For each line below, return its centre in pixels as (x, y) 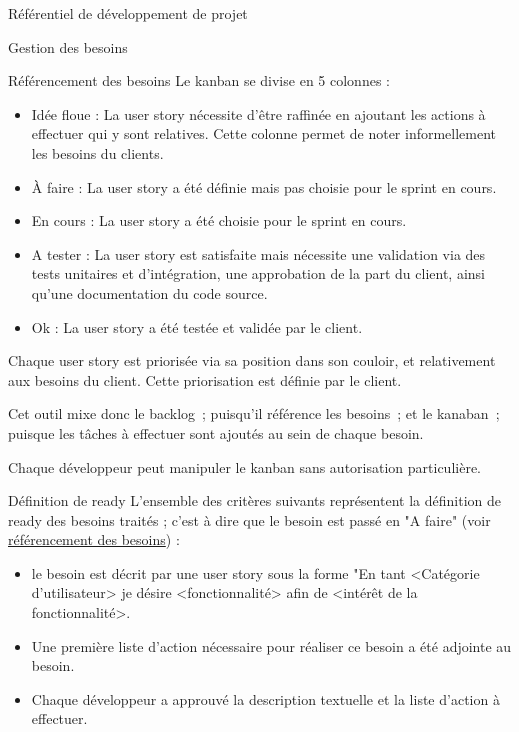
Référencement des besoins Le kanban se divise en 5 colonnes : (199, 80)
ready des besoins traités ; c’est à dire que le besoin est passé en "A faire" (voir (249, 519)
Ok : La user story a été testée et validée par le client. (197, 326)
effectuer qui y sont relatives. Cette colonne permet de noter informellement (264, 133)
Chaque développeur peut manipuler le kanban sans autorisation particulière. (244, 466)
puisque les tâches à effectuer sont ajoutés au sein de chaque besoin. (216, 432)
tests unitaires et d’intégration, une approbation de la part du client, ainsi (258, 273)
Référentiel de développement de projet (128, 13)
